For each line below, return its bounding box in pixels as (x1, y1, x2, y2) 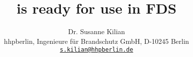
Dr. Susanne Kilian (68, 26, 125, 37)
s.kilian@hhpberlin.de (59, 46, 134, 54)
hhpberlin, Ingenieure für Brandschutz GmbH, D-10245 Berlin (4, 36, 189, 46)
